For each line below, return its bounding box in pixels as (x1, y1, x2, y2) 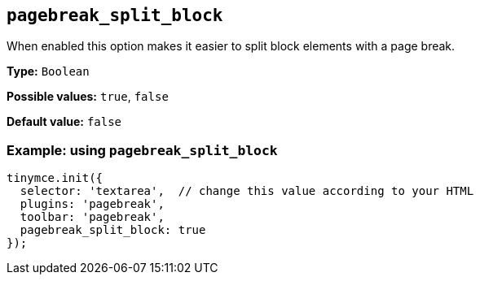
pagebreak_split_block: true (20, 223, 206, 237)
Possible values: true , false (7, 89, 169, 104)
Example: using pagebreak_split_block (7, 141, 278, 158)
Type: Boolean (7, 64, 90, 79)
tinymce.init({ (7, 171, 103, 185)
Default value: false (7, 115, 122, 129)
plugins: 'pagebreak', (20, 197, 165, 211)
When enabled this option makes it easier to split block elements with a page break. (7, 39, 456, 54)
